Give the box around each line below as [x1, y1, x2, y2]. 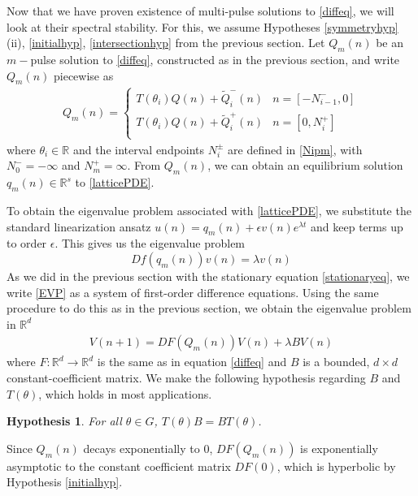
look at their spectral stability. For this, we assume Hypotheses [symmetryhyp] [7, 18, 398, 35]
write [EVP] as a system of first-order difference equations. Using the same [7, 283, 379, 300]
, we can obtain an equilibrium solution [207, 157, 403, 174]
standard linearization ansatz [7, 218, 151, 235]
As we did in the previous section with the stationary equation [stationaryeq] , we [7, 268, 410, 285]
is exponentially [300, 439, 378, 456]
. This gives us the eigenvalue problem [54, 235, 246, 252]
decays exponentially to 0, [83, 439, 213, 456]
